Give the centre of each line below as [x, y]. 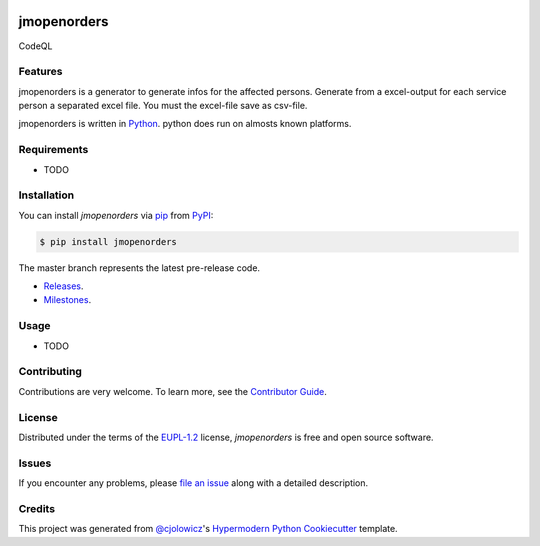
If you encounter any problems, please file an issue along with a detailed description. [193, 483]
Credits [36, 508]
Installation [46, 195]
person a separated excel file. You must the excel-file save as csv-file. [163, 106]
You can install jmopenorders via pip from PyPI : [116, 215]
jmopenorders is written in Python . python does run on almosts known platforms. [185, 124]
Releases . [63, 286]
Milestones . [67, 300]
